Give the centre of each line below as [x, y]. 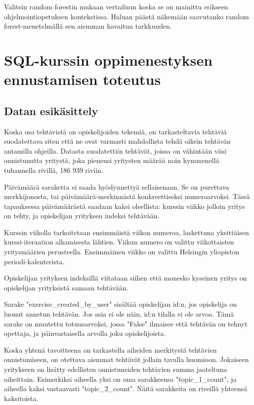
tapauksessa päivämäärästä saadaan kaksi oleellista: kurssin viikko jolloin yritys [125, 206]
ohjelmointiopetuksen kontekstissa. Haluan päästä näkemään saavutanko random [127, 16]
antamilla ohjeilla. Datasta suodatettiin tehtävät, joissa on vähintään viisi [115, 150]
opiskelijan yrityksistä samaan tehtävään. [66, 287]
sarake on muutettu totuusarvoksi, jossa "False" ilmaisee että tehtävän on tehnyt [126, 323]
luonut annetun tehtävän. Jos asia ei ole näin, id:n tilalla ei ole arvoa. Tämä [119, 314]
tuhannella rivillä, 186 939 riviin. [54, 170]
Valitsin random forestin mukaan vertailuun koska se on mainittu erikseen [116, 6]
